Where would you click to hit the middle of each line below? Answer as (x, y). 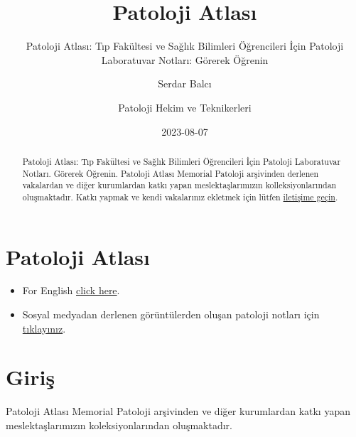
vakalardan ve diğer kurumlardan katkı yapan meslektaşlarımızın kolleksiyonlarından (179, 185)
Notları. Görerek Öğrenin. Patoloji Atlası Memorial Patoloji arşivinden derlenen (171, 173)
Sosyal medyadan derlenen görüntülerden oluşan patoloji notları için (171, 314)
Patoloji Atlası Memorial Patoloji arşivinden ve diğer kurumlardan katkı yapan (178, 411)
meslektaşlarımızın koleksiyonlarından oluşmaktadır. (119, 425)
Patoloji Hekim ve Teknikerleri (185, 107)
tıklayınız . (44, 328)
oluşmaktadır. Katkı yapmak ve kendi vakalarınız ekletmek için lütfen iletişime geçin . (180, 196)
